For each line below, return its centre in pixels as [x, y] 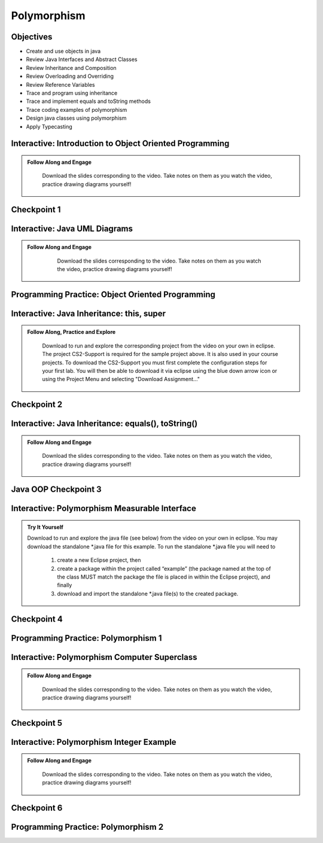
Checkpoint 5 [37, 723]
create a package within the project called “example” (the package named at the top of [164, 568]
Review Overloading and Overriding [70, 76]
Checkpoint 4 [37, 619]
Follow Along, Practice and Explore [71, 332]
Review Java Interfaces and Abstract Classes [82, 59]
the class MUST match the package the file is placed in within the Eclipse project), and [164, 577]
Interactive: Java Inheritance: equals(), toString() [104, 424]
